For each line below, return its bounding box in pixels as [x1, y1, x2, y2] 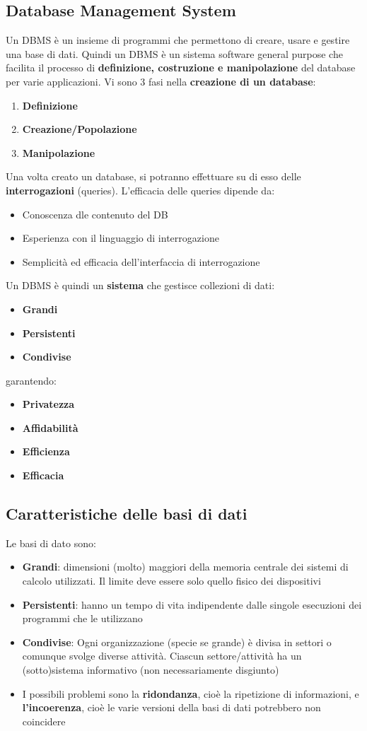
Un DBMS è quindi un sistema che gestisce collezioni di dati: [6, 278, 275, 293]
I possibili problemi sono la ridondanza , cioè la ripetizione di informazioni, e [22, 686, 359, 701]
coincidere [22, 713, 66, 728]
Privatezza [22, 397, 75, 411]
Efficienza [22, 444, 70, 459]
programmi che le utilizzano [22, 611, 143, 626]
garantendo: [6, 373, 57, 387]
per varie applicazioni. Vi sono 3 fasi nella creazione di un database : [6, 74, 316, 88]
